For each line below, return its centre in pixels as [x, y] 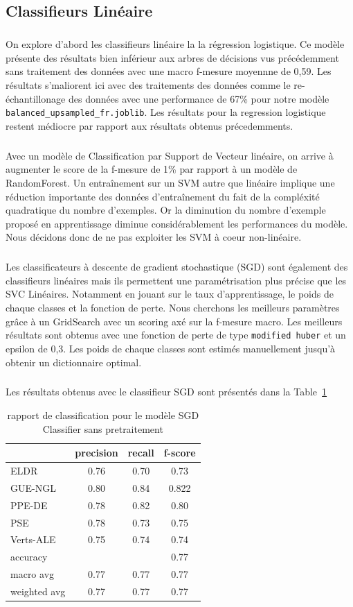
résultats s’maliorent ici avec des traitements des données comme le [148, 84]
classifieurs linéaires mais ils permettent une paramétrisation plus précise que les [176, 280]
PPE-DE [29, 505]
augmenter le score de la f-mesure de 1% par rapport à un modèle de [152, 169]
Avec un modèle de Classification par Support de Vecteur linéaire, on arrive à [170, 155]
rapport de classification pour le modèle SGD [103, 415]
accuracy [29, 557]
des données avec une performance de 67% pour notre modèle [199, 98]
